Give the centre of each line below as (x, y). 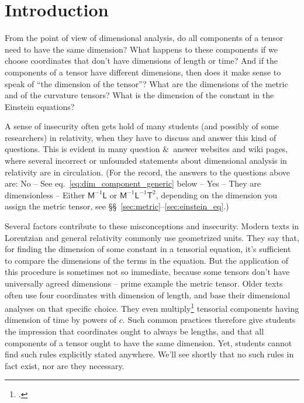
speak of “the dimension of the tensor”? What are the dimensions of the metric (146, 83)
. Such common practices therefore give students (209, 320)
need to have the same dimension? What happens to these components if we (141, 49)
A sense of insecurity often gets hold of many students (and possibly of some (142, 126)
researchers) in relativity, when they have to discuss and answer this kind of (141, 137)
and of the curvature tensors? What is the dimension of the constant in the (139, 95)
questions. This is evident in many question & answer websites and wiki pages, (146, 149)
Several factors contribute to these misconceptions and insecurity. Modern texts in (152, 226)
